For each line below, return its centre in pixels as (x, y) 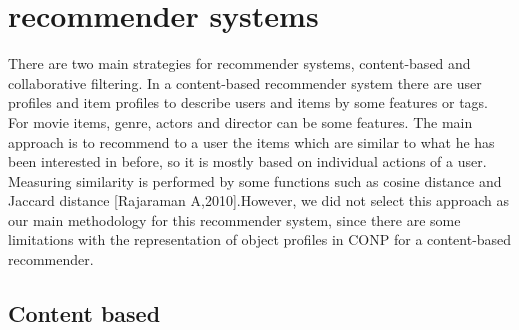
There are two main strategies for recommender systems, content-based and (239, 63)
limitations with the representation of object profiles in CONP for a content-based (260, 239)
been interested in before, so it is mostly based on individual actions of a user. (247, 161)
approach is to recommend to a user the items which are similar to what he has (251, 141)
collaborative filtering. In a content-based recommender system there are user (245, 82)
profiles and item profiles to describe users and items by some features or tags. (248, 102)
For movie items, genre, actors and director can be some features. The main (240, 121)
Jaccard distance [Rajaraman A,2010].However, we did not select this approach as (258, 200)
